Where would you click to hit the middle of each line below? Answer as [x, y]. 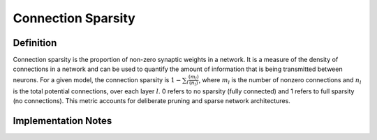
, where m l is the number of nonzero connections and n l [280, 80]
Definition [35, 43]
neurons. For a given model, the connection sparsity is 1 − [97, 79]
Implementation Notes [62, 121]
